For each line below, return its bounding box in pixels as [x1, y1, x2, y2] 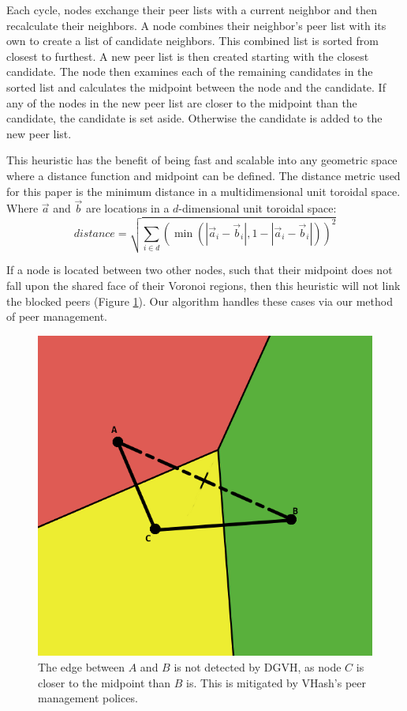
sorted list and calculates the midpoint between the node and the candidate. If [6, 78, 386, 95]
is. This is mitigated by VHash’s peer [186, 674, 367, 690]
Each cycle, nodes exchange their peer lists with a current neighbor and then [6, 2, 378, 17]
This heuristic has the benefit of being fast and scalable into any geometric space [6, 152, 398, 168]
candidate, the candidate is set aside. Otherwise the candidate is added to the [6, 110, 383, 126]
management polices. [38, 690, 138, 706]
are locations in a [85, 200, 170, 216]
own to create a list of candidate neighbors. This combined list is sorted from [6, 32, 379, 49]
